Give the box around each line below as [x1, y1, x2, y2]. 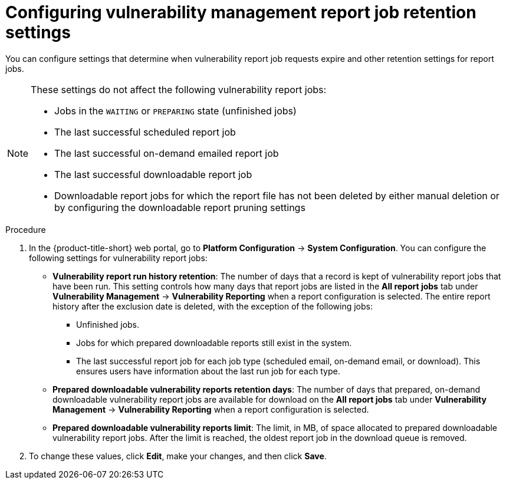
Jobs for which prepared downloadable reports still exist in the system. [76, 337, 352, 348]
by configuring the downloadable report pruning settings [54, 201, 305, 213]
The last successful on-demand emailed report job [54, 147, 279, 159]
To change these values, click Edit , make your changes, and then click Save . [29, 450, 327, 461]
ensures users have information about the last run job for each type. [76, 366, 340, 376]
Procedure [5, 224, 46, 235]
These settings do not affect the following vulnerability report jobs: [31, 83, 327, 96]
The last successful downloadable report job [54, 168, 252, 180]
